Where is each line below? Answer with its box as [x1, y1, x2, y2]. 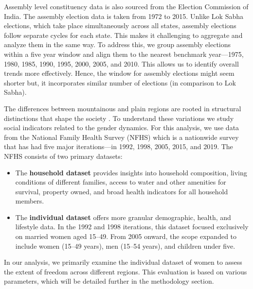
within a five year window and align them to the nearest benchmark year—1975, [4, 49, 244, 59]
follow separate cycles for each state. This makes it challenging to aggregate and [4, 30, 243, 40]
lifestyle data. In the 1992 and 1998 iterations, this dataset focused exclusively [15, 221, 249, 232]
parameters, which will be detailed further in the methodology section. [4, 276, 214, 286]
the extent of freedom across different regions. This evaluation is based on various [4, 266, 247, 276]
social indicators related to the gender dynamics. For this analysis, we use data [4, 122, 239, 133]
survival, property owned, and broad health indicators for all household [15, 186, 228, 196]
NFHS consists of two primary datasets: [4, 151, 123, 161]
